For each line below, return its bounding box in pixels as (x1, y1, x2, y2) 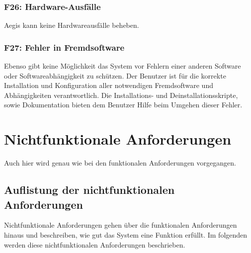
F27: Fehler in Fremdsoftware (4, 41, 125, 53)
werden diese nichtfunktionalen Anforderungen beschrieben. (4, 239, 185, 250)
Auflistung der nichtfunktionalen (4, 182, 175, 197)
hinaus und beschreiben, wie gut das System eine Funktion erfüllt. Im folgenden (4, 229, 248, 240)
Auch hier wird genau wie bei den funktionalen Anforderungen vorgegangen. (4, 158, 236, 168)
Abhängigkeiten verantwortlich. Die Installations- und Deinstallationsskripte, (4, 89, 238, 100)
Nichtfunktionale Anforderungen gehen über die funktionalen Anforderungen (4, 220, 237, 230)
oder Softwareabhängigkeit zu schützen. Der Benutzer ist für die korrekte (4, 70, 226, 81)
